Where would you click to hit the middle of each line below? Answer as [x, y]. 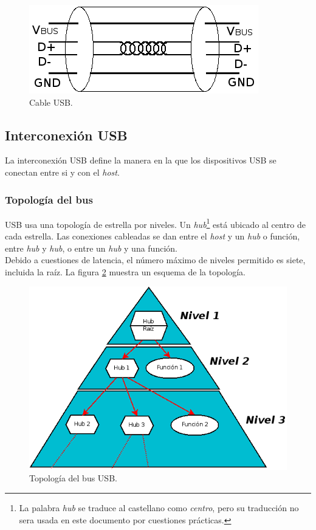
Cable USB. [51, 102]
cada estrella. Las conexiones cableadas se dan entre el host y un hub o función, [153, 236]
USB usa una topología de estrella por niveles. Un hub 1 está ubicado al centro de [156, 223]
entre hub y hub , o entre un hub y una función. [91, 248]
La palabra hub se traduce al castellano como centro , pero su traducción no [159, 508]
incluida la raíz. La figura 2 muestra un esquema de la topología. [125, 271]
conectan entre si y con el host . [62, 172]
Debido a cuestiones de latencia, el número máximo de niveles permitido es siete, [155, 260]
